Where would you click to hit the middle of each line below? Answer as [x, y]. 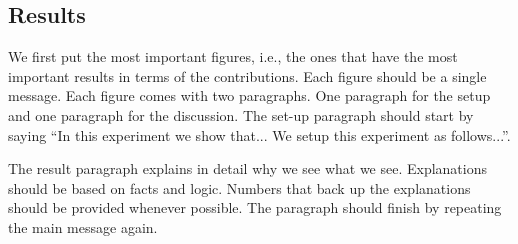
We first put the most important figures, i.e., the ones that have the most [233, 56]
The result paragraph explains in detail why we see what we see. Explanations [248, 168]
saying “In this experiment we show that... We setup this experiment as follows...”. [259, 134]
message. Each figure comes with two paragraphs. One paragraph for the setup [249, 95]
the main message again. [83, 226]
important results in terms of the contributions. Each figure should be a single [247, 75]
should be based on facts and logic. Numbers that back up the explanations [239, 187]
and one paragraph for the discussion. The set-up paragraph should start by [241, 114]
